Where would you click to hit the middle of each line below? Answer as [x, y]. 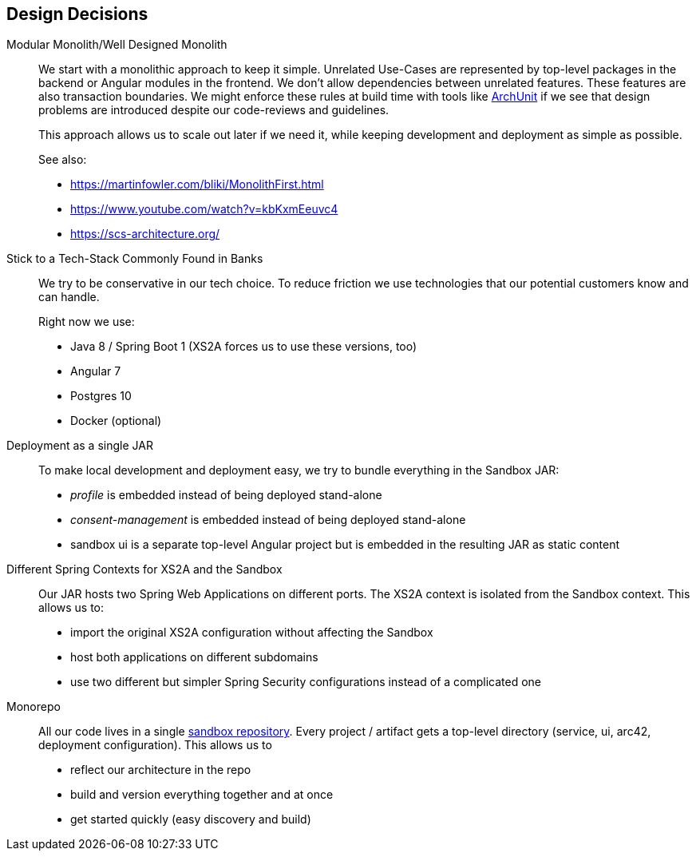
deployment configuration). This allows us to [155, 745]
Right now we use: [87, 322]
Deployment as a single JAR [80, 446]
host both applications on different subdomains [194, 657]
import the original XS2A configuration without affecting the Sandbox [252, 633]
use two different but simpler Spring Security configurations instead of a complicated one [306, 682]
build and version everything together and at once [202, 795]
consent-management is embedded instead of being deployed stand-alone [268, 520]
